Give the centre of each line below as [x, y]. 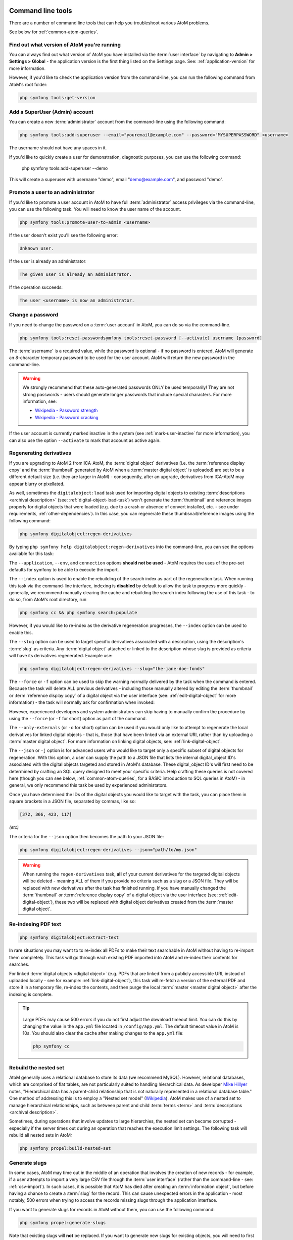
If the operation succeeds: [36, 287]
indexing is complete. [31, 994]
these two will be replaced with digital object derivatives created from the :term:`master [144, 902]
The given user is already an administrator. [76, 274]
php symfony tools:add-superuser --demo [65, 168]
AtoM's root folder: [28, 84]
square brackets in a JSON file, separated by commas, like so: [73, 802]
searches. [19, 964]
